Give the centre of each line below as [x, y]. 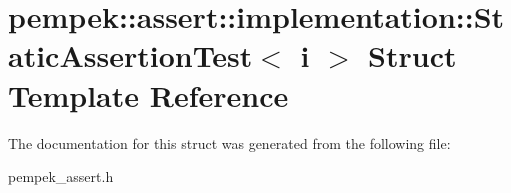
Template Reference [148, 94]
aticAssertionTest [130, 55]
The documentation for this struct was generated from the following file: [229, 142]
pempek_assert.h [61, 176]
